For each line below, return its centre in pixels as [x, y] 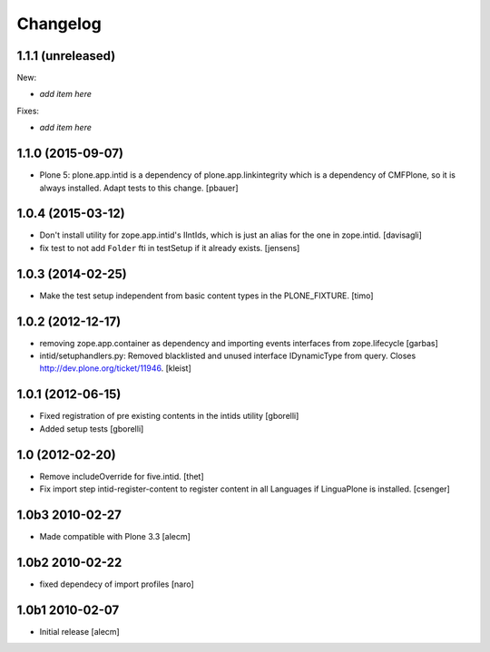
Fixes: [28, 111]
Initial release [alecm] [79, 631]
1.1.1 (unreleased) [66, 56]
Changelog [59, 24]
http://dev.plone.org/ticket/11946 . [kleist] [115, 368]
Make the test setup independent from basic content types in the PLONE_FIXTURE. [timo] [206, 296]
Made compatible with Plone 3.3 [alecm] [115, 536]
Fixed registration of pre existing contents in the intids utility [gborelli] [169, 416]
